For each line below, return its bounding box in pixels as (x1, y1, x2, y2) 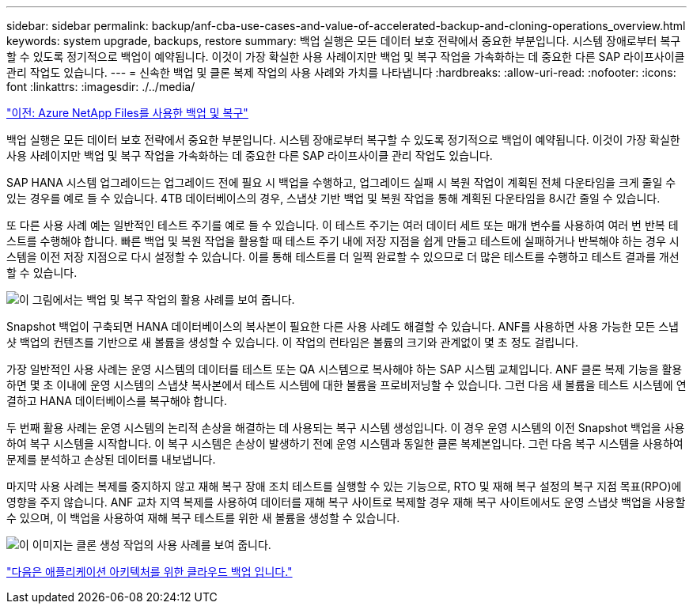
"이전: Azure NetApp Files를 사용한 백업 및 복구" (6, 106, 248, 119)
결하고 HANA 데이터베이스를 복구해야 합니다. (6, 394, 228, 407)
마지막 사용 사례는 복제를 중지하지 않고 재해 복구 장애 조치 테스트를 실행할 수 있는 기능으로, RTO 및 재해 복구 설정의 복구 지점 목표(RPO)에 (6, 479, 682, 493)
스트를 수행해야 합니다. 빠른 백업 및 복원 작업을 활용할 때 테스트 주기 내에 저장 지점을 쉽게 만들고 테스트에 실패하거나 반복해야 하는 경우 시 (6, 234, 680, 248)
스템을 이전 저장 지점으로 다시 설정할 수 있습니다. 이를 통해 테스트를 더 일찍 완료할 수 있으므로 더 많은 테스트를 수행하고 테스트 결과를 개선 (6, 250, 680, 263)
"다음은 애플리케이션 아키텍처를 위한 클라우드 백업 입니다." (6, 565, 293, 578)
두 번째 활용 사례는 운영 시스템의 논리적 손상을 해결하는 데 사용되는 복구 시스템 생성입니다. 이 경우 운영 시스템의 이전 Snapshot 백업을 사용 (6, 421, 685, 434)
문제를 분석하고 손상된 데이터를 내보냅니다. (6, 453, 216, 466)
